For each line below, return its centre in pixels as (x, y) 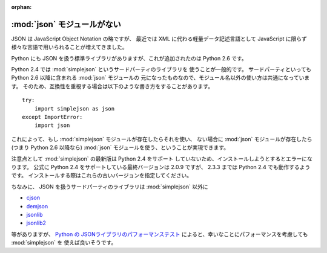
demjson (37, 206)
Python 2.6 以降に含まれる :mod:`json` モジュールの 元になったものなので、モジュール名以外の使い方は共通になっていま (160, 78)
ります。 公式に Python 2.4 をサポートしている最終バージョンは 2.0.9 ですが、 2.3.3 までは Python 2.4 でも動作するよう (161, 167)
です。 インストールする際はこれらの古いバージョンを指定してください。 (102, 176)
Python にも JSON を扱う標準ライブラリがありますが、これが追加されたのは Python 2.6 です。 (129, 58)
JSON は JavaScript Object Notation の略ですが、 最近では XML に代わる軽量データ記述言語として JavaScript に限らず (159, 39)
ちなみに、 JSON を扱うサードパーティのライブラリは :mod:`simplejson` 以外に (110, 187)
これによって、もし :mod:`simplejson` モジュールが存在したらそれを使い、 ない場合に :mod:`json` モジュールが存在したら (162, 139)
